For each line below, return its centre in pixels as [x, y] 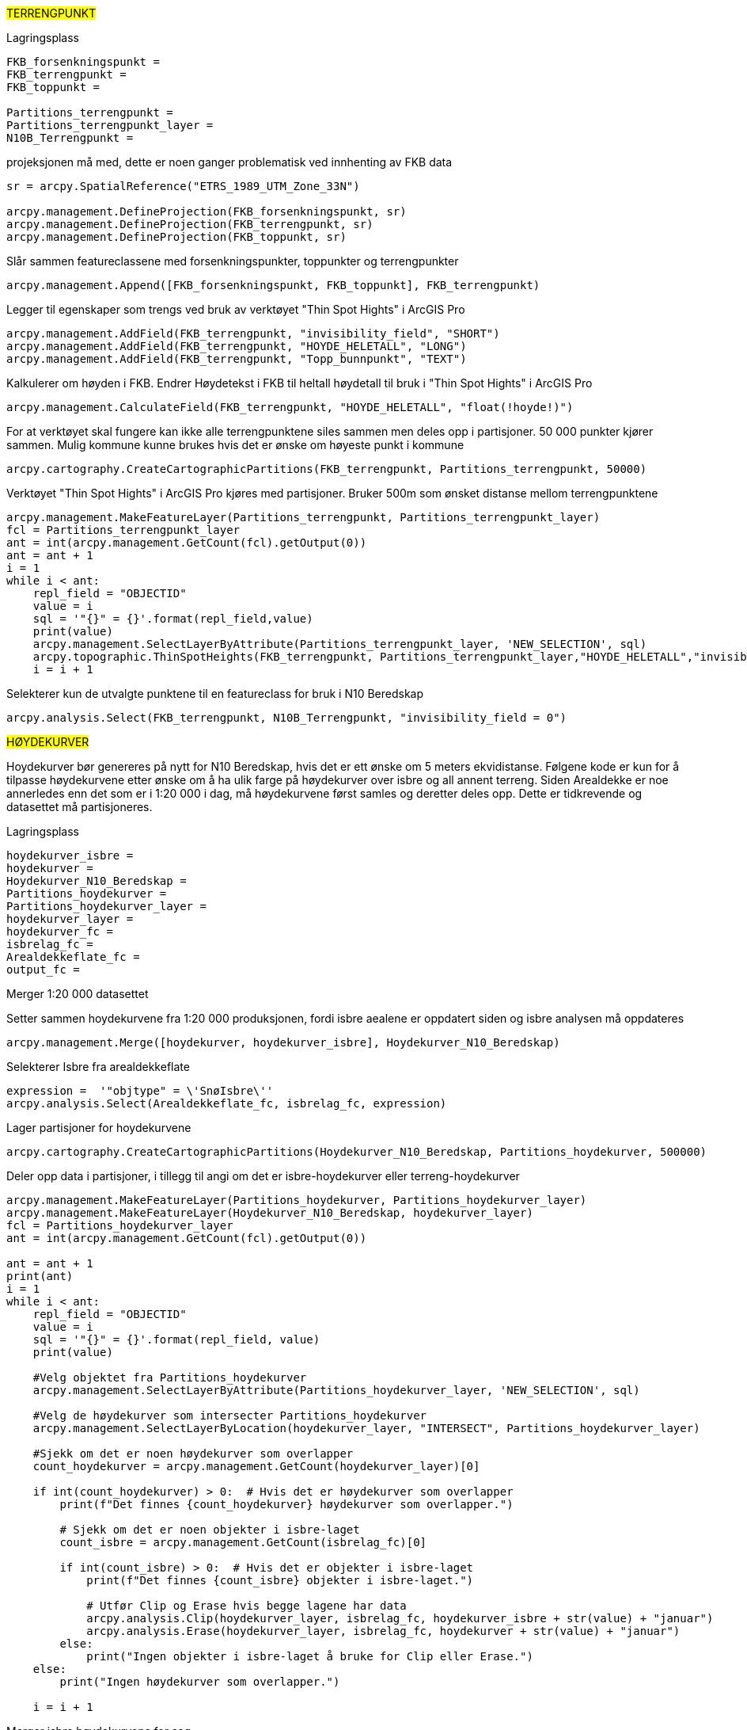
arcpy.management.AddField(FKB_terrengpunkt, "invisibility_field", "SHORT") [253, 333]
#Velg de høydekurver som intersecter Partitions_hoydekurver [230, 1416]
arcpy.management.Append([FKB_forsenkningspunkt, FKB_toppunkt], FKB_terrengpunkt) [273, 285]
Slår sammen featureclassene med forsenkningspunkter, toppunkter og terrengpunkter [233, 261]
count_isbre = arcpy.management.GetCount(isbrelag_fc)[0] [243, 1542]
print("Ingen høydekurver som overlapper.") [200, 1682]
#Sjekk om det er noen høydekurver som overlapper [193, 1454]
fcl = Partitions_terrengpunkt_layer [123, 530]
